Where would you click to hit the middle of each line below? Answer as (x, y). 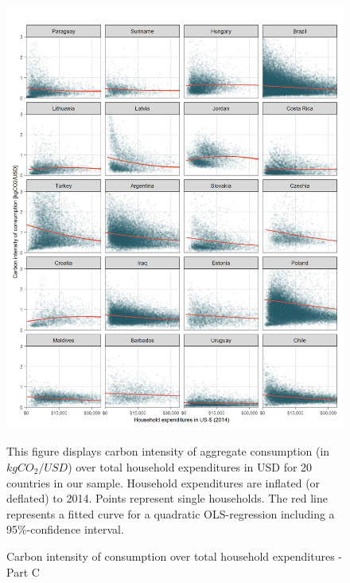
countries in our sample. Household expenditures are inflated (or (163, 482)
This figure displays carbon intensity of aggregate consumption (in (168, 451)
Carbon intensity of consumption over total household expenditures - (175, 556)
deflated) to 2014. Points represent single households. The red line (167, 498)
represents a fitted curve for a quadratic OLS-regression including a (171, 513)
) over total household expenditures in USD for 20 (190, 466)
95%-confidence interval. (65, 529)
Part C (23, 571)
